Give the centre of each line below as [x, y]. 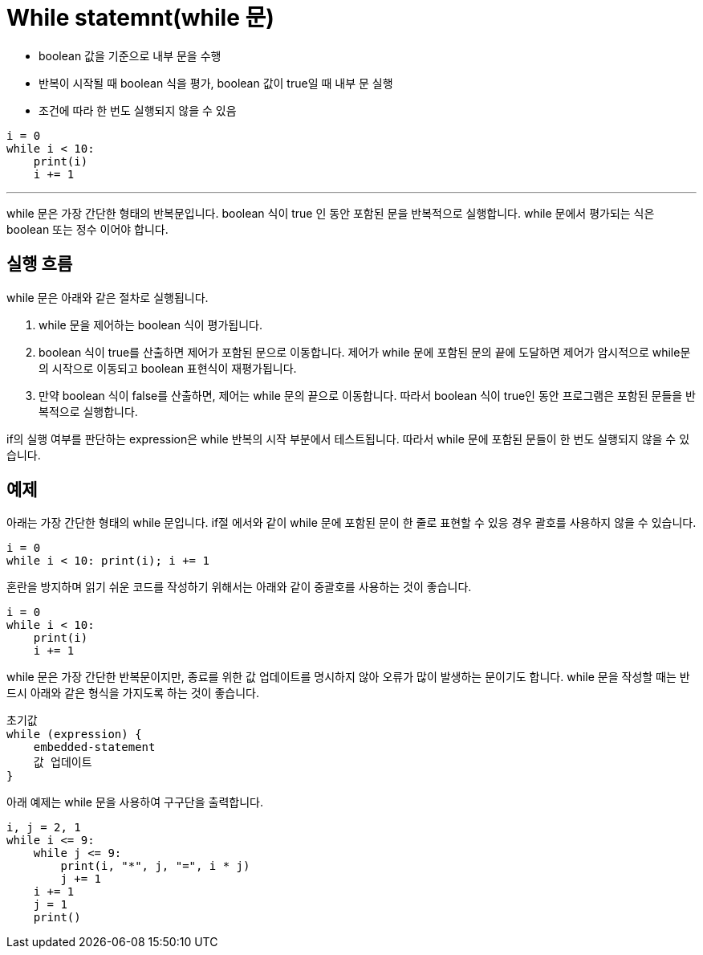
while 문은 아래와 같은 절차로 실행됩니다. [108, 297]
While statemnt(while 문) [140, 18]
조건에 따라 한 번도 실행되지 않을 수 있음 [138, 110]
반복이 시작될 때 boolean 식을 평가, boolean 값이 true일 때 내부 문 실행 [216, 83]
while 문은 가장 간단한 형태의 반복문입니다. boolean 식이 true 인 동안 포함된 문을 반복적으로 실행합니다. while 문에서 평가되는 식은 [331, 213]
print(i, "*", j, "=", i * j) [155, 866]
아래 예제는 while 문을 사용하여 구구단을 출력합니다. [135, 802]
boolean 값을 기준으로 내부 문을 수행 [130, 55]
